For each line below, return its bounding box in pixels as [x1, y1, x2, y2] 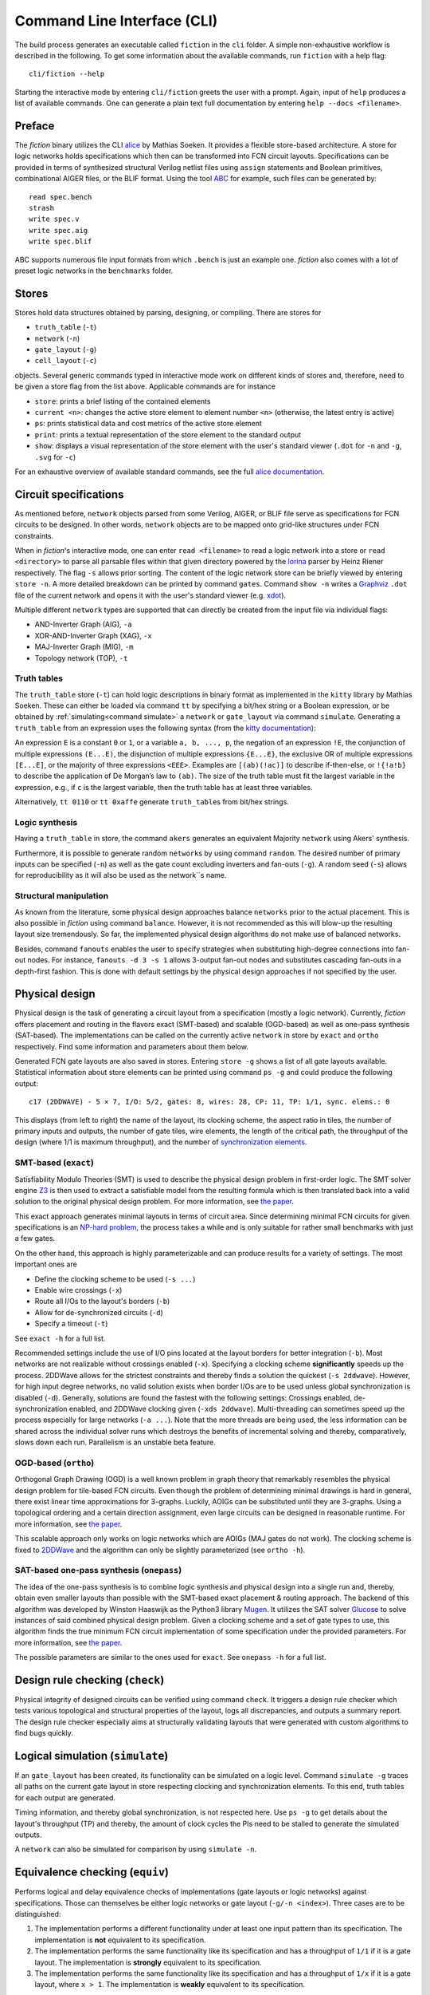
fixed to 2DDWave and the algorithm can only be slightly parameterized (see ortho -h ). [14, 1545, 306, 1555]
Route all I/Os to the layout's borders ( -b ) [34, 1297, 170, 1306]
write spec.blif [29, 237, 92, 247]
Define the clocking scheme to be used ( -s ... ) [34, 1274, 196, 1284]
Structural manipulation [14, 891, 109, 902]
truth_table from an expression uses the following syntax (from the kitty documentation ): [14, 723, 316, 733]
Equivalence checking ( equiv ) [14, 1866, 169, 1879]
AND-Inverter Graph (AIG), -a [34, 619, 132, 630]
